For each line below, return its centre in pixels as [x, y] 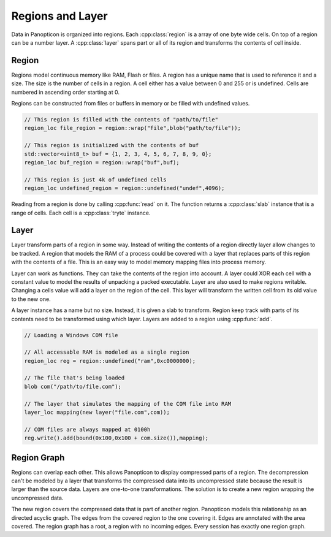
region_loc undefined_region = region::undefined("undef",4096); [124, 188]
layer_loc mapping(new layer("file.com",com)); [97, 413]
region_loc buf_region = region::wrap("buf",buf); [102, 162]
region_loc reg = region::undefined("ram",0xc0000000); [110, 361]
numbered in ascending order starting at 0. [65, 92]
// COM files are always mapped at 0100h [87, 429]
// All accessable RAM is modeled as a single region [107, 352]
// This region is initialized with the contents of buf [112, 145]
